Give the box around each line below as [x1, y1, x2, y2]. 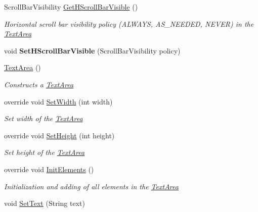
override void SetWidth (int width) [4, 96, 113, 107]
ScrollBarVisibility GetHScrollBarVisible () [4, 2, 138, 12]
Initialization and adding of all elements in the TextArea [4, 181, 179, 191]
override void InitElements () [4, 164, 94, 174]
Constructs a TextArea [4, 79, 74, 89]
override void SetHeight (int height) [4, 130, 115, 140]
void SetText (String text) [4, 198, 85, 208]
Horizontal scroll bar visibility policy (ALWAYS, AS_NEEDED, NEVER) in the [4, 18, 254, 29]
